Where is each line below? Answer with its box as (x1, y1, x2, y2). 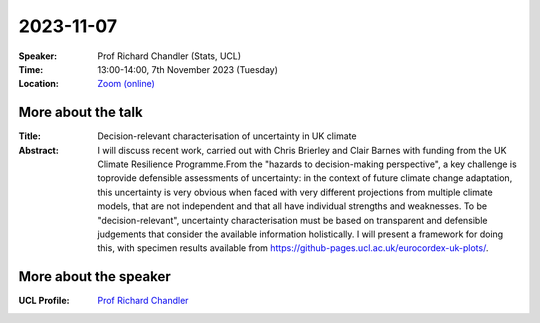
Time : (18, 63, 44, 75)
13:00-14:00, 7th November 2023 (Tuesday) (97, 63, 279, 75)
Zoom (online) (97, 78, 155, 90)
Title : (18, 130, 42, 142)
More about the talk (18, 104, 144, 121)
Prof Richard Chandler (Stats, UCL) (97, 50, 242, 62)
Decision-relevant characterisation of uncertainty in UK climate (97, 130, 357, 142)
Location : (18, 78, 59, 90)
